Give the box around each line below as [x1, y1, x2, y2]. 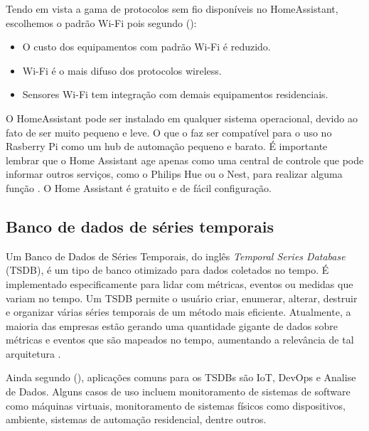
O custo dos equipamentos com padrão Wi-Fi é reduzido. [22, 39, 271, 54]
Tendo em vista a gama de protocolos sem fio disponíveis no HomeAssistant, [6, 1, 338, 16]
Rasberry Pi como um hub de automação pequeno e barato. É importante [6, 139, 328, 154]
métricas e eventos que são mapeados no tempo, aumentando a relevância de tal [6, 332, 354, 347]
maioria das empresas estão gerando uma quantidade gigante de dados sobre [6, 318, 338, 333]
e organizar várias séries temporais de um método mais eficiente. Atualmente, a [6, 304, 351, 319]
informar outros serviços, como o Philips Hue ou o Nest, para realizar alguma [6, 166, 343, 181]
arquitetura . [6, 346, 61, 361]
